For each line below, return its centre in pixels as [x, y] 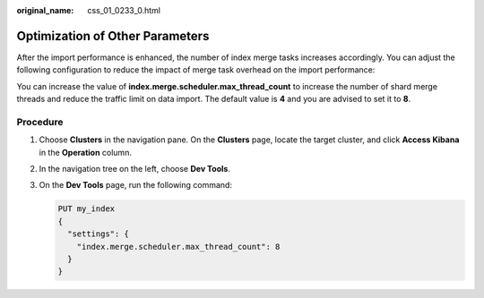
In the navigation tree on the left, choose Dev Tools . [134, 169]
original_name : [45, 10]
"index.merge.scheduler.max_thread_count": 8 [178, 247]
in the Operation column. [85, 152]
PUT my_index [86, 209]
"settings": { [99, 234]
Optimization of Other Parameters [113, 36]
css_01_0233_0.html [124, 10]
